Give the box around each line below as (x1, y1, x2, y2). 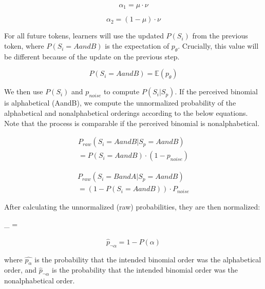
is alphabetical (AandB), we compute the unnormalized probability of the (4, 97, 236, 108)
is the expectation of (105, 40, 169, 51)
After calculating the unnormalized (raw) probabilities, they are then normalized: (4, 201, 260, 212)
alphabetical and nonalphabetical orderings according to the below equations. (4, 108, 248, 118)
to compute (104, 86, 140, 97)
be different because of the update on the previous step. (4, 51, 180, 61)
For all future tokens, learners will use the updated (4, 30, 164, 41)
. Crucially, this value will (178, 40, 259, 51)
